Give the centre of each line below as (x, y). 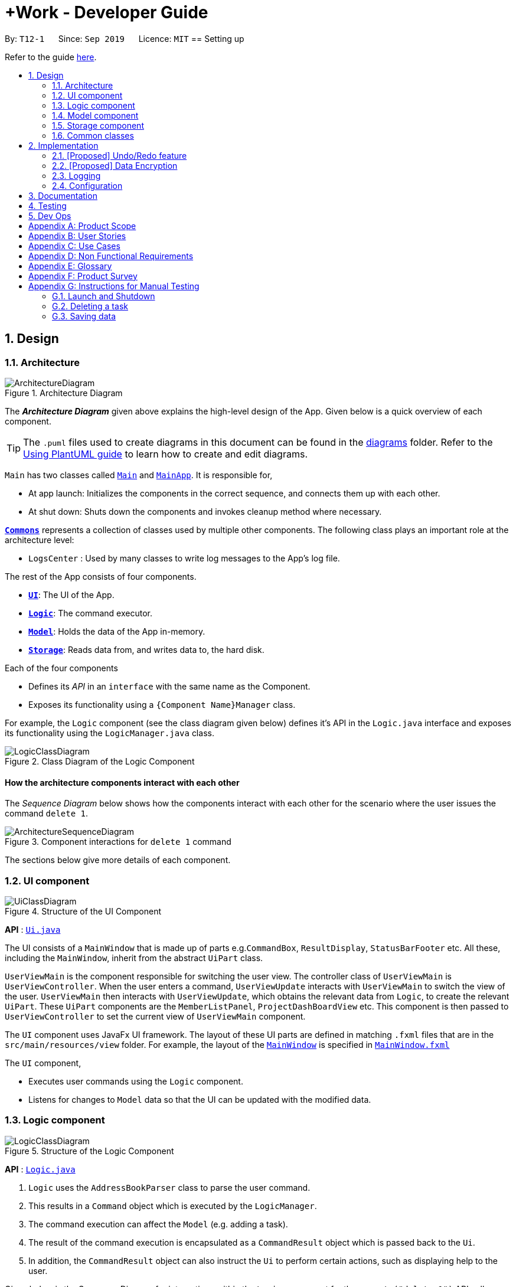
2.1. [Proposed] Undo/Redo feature (120, 155)
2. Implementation (63, 145)
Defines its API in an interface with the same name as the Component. (169, 686)
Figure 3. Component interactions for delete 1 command (118, 842)
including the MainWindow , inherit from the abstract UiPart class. (134, 958)
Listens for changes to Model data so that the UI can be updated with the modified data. (200, 1099)
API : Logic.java (40, 1169)
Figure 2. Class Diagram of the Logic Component (100, 761)
